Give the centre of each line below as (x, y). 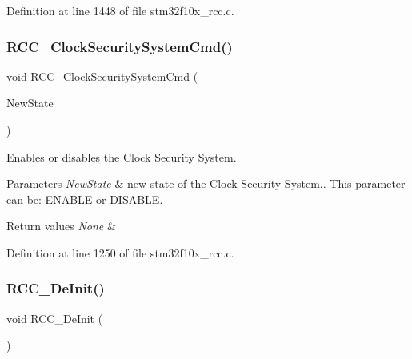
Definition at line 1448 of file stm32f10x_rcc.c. (120, 10)
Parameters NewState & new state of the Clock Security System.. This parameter (206, 183)
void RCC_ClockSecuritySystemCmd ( (102, 76)
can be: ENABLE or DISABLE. (85, 199)
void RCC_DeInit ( (55, 318)
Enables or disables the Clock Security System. (122, 156)
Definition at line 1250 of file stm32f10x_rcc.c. (120, 252)
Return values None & (61, 226)
